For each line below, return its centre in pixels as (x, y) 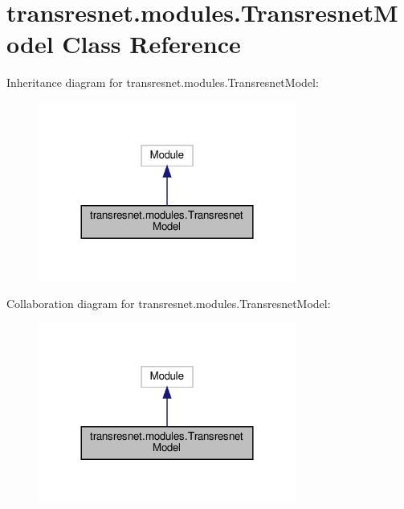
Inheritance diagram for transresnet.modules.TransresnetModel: (163, 82)
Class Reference (151, 44)
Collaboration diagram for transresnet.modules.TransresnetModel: (169, 304)
